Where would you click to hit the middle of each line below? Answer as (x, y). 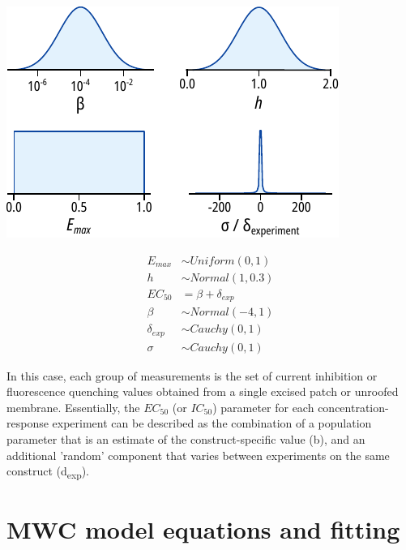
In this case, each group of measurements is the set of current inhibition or (192, 375)
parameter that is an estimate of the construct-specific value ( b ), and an (186, 439)
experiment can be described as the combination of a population (212, 423)
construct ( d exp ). (48, 472)
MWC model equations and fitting (203, 529)
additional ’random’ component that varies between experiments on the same (198, 455)
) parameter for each (263, 407)
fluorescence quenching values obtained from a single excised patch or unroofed (203, 391)
